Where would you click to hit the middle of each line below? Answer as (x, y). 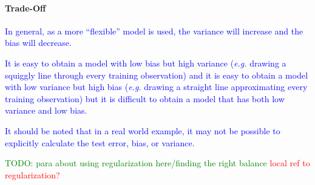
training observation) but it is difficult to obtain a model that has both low (145, 98)
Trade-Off (25, 8)
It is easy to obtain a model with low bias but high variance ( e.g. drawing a (146, 63)
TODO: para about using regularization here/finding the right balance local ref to (157, 163)
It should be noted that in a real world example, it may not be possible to (143, 130)
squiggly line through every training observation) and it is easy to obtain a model (157, 75)
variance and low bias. (46, 110)
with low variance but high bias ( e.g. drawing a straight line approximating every (156, 87)
